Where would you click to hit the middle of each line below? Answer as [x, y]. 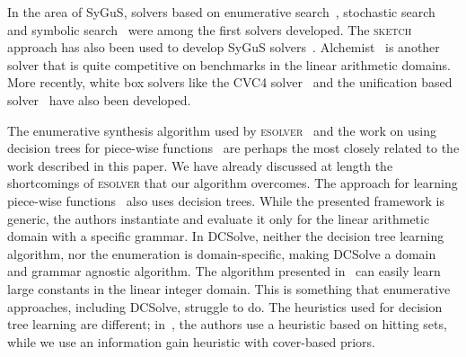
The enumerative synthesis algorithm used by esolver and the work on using [222, 130]
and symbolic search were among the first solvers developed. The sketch [210, 29]
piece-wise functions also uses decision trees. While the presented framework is [226, 200]
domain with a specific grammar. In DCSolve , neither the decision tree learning [226, 236]
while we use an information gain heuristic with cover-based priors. [192, 341]
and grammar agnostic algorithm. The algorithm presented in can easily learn [224, 271]
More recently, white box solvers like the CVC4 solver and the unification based [230, 82]
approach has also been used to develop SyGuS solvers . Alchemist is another [224, 47]
